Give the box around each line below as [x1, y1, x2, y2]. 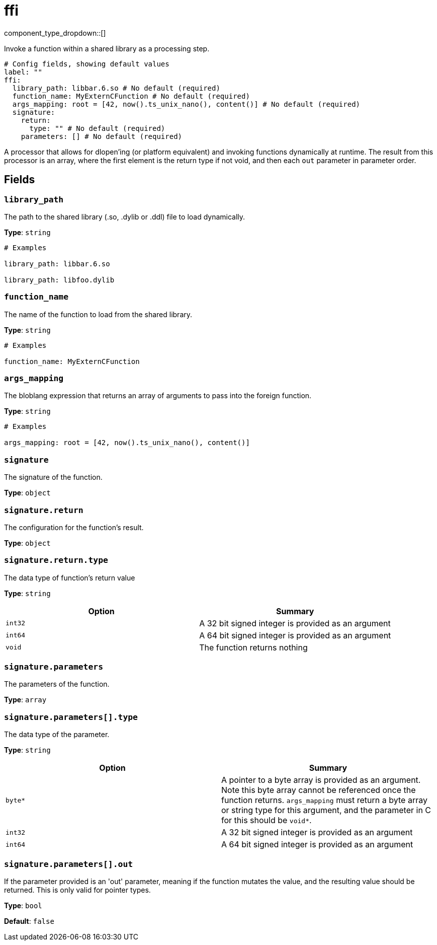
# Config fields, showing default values [4, 59, 169, 68]
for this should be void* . [221, 815, 312, 826]
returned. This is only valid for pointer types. [4, 885, 151, 894]
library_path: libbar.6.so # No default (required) [12, 84, 220, 92]
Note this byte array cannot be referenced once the [221, 785, 416, 795]
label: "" [4, 67, 42, 76]
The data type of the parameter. [4, 730, 110, 739]
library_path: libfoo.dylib [4, 275, 115, 284]
